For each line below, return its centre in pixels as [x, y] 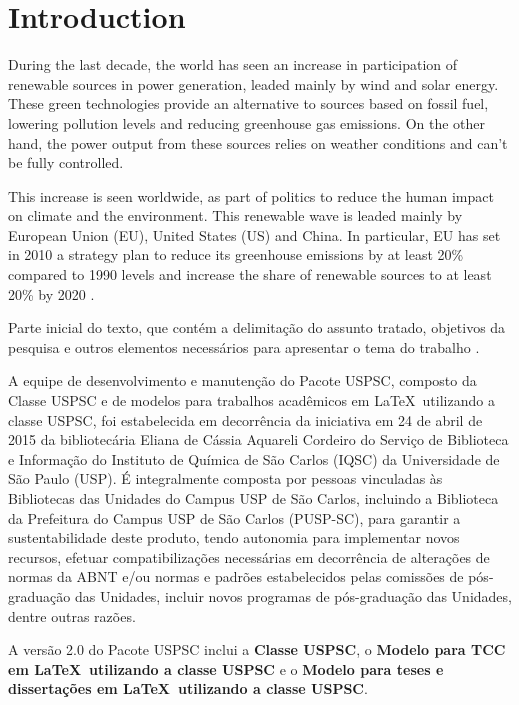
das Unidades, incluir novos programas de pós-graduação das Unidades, [293, 595]
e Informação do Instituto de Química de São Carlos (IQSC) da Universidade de [254, 458]
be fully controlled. [66, 162]
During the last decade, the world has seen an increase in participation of [233, 64]
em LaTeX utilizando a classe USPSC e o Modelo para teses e [226, 668]
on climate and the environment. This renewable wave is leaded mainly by [235, 215]
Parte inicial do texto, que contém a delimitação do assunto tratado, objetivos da [257, 327]
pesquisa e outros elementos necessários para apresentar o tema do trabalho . [244, 346]
